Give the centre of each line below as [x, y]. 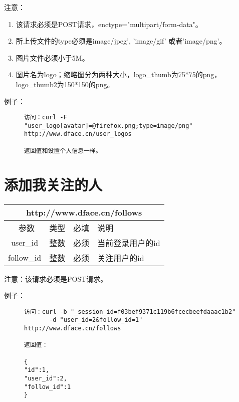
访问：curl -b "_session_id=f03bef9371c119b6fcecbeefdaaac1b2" [130, 312]
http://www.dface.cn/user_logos [78, 134]
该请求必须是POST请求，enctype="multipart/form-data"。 [109, 24]
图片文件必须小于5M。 [52, 57]
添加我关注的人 [53, 184]
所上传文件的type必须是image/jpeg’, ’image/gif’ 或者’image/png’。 [121, 41]
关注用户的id [121, 258]
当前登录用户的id [129, 243]
